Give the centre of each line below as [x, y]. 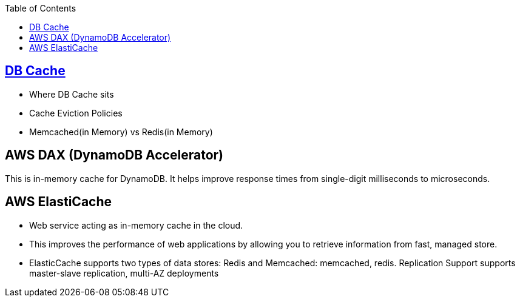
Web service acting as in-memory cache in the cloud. [136, 225]
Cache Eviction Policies [76, 113]
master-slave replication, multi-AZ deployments [124, 273]
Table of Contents [41, 8]
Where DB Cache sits [72, 94]
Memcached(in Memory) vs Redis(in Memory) [121, 132]
